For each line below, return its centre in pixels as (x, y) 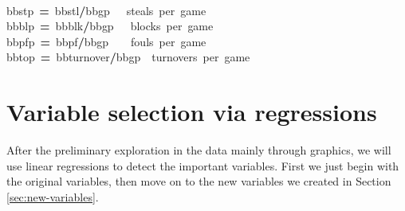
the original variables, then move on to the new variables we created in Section (199, 181)
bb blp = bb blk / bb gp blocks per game (110, 26)
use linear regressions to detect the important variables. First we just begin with (203, 165)
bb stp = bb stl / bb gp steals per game (106, 10)
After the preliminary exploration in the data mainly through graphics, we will (199, 150)
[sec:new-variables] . (53, 196)
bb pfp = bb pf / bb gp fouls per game (106, 41)
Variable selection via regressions (192, 112)
